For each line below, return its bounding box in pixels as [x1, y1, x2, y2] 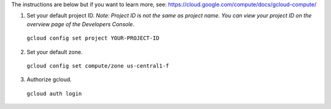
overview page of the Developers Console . [26, 20, 135, 27]
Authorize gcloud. [26, 76, 72, 83]
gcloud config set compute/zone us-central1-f [26, 62, 169, 69]
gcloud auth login [26, 90, 82, 97]
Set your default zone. [26, 48, 83, 55]
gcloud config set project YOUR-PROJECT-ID [26, 35, 159, 42]
